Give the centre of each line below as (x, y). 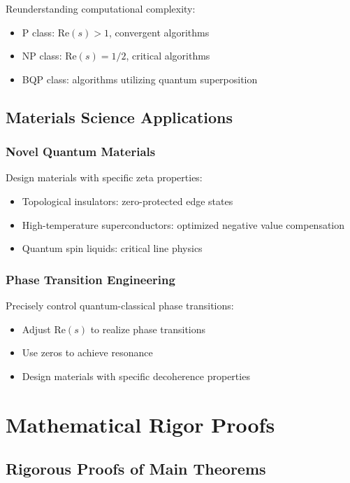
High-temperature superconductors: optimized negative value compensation (183, 224)
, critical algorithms (168, 56)
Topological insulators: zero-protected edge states (127, 201)
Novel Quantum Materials (81, 152)
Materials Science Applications (119, 117)
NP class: (42, 56)
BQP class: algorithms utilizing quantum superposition (140, 79)
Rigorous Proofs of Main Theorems (136, 469)
